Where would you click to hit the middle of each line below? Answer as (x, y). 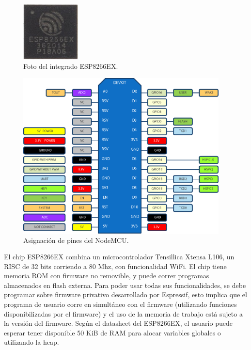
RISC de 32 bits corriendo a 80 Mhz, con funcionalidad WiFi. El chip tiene (115, 266)
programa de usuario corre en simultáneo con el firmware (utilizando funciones (120, 304)
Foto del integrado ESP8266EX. (71, 66)
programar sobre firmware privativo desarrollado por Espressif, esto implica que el (125, 294)
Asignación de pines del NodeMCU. (76, 240)
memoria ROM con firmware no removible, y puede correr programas (107, 276)
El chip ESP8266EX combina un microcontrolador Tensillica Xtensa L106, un (119, 257)
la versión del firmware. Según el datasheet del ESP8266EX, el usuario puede (118, 323)
